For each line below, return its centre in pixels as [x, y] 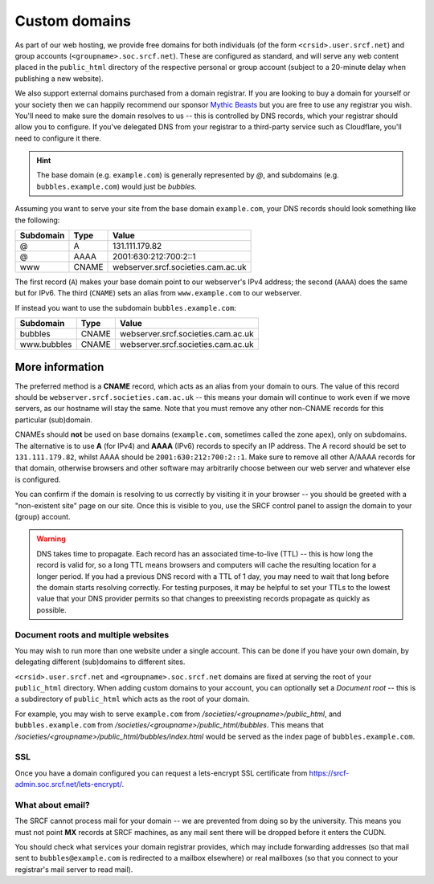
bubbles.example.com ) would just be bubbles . [117, 186]
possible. [52, 609]
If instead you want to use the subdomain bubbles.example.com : [125, 308]
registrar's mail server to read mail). [74, 869]
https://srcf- [329, 773]
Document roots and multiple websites [92, 634]
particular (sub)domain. [53, 420]
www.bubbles [46, 344]
